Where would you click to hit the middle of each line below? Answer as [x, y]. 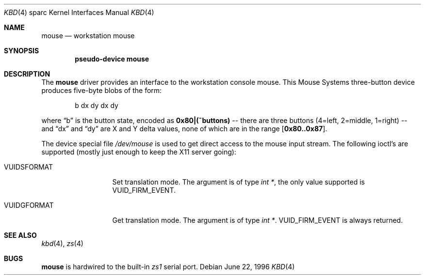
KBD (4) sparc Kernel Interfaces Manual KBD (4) [79, 12]
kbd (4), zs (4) [62, 243]
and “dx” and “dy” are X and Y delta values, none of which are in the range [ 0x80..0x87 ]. [184, 129]
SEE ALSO [20, 235]
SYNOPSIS [22, 51]
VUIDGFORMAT [29, 205]
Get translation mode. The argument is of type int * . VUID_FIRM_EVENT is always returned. [258, 220]
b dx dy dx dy [97, 105]
